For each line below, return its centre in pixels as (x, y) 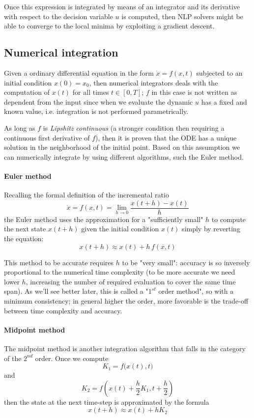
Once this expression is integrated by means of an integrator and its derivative (122, 6)
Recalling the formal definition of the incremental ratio (86, 195)
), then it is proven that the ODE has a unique (166, 137)
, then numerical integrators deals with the (154, 82)
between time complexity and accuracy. (63, 310)
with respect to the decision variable (58, 16)
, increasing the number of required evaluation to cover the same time (131, 281)
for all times (91, 92)
